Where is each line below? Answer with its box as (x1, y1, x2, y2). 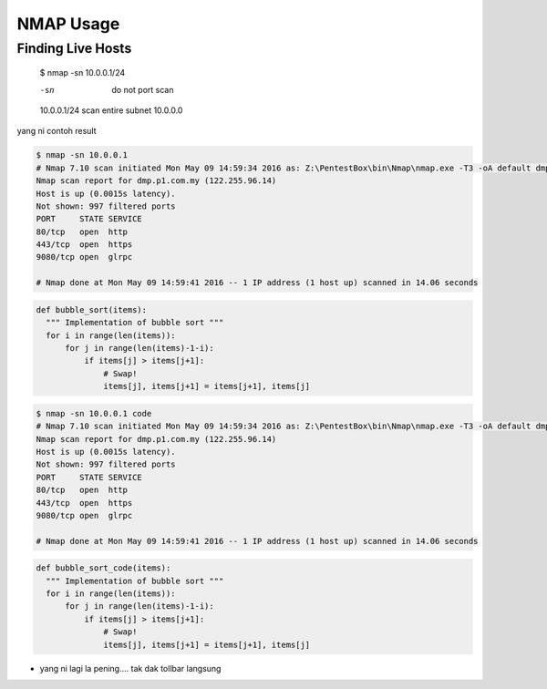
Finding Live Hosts (16, 40, 132, 57)
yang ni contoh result (16, 126, 97, 137)
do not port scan (111, 84, 174, 95)
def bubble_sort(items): (36, 304, 148, 314)
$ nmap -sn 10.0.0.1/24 (39, 67, 126, 78)
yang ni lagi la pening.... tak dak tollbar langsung (39, 663, 222, 674)
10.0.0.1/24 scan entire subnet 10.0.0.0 (39, 105, 183, 116)
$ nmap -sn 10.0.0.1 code (36, 408, 152, 418)
